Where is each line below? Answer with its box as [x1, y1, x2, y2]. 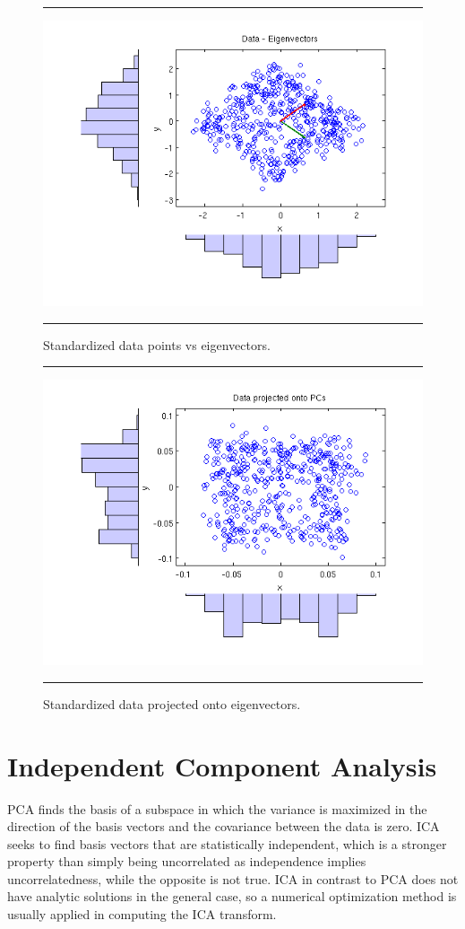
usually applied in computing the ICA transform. [7, 905, 277, 924]
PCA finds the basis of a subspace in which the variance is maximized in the [7, 799, 427, 818]
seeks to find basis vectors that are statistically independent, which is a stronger [7, 834, 447, 853]
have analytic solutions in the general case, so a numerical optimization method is [7, 887, 457, 906]
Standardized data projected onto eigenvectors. [43, 694, 301, 713]
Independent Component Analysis [7, 747, 437, 784]
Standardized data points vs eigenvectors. [43, 335, 271, 354]
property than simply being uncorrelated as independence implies [7, 852, 366, 871]
